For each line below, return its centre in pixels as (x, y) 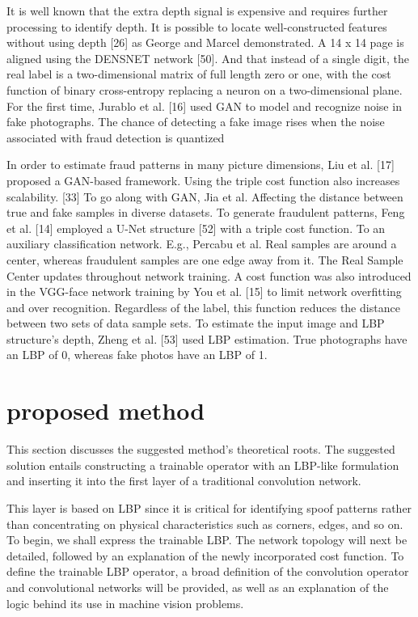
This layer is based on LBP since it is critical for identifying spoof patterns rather (209, 507)
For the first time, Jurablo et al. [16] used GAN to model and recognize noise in (204, 106)
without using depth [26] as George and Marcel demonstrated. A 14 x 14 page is (205, 42)
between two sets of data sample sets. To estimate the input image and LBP (196, 323)
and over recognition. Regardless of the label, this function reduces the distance (203, 307)
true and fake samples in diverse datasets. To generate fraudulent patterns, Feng (206, 212)
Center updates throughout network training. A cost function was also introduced (209, 275)
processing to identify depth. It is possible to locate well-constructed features (197, 26)
